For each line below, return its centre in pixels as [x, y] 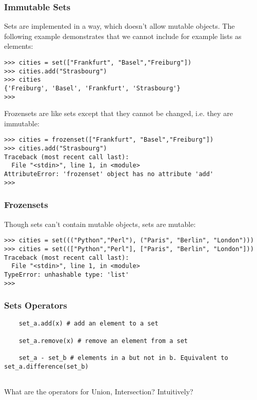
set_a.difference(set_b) [46, 366]
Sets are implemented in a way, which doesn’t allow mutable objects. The [120, 26]
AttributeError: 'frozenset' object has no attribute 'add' [109, 174]
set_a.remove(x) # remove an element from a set [103, 341]
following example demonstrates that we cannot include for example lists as [123, 36]
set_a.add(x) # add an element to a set [88, 324]
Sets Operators [36, 305]
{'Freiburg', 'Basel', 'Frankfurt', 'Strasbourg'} [92, 88]
